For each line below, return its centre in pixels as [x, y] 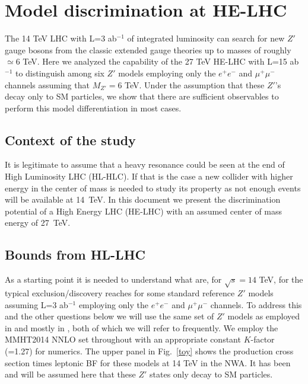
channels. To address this [256, 304]
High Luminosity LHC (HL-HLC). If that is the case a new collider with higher [149, 176]
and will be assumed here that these [70, 374]
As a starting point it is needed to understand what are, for [113, 279]
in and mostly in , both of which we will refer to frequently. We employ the [142, 327]
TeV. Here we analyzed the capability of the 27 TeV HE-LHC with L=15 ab [161, 61]
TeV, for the [281, 279]
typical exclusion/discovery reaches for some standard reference [120, 293]
